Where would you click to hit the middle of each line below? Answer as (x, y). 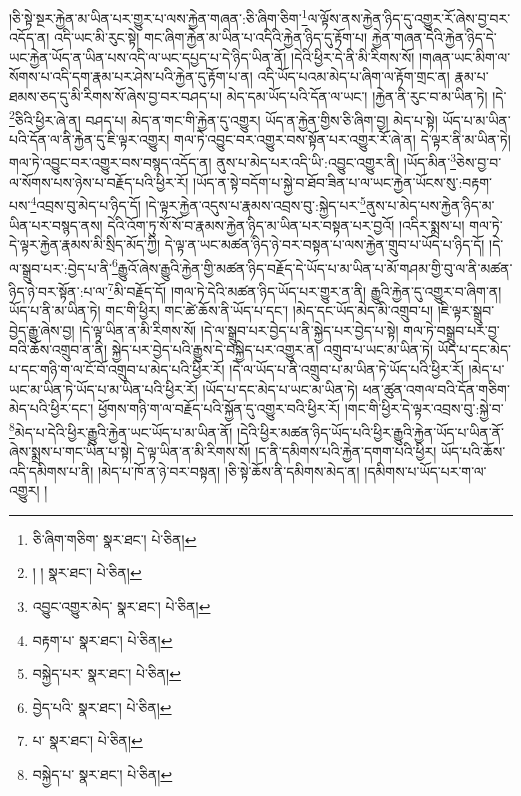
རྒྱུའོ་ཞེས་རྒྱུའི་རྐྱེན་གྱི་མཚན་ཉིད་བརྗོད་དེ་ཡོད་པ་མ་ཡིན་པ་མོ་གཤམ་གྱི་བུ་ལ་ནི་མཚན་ (315, 267)
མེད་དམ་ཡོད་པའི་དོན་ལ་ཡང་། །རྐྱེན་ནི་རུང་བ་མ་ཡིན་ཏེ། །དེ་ (366, 96)
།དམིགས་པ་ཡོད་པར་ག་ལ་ (425, 470)
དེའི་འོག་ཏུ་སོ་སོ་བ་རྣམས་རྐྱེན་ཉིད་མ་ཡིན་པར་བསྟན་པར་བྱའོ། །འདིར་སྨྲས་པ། (286, 224)
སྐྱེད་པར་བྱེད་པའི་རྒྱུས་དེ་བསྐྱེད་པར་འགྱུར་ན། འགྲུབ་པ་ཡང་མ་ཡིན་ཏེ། (272, 349)
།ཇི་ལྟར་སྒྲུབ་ (466, 310)
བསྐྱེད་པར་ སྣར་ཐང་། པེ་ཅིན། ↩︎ (106, 673)
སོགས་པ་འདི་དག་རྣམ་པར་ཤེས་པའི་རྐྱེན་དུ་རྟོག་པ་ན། (131, 76)
